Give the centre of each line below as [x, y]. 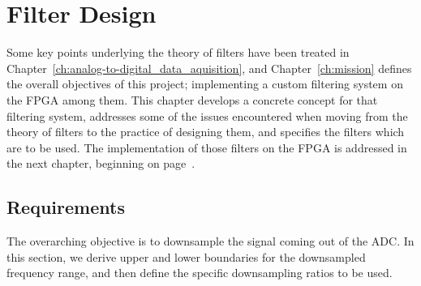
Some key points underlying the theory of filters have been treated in [178, 52]
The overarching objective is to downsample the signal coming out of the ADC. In [210, 241]
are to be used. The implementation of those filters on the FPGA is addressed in [207, 147]
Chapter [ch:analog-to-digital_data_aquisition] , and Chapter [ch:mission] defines [209, 68]
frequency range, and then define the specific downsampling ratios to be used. [200, 273]
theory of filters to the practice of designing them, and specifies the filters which [206, 132]
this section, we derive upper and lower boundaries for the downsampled [186, 256]
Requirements [66, 207]
